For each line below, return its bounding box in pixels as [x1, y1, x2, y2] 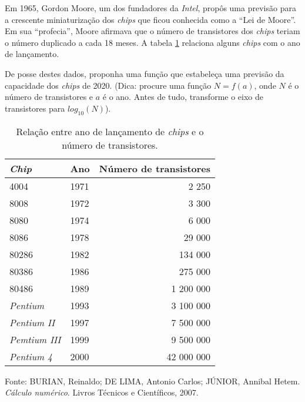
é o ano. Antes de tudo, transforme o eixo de [102, 91, 263, 103]
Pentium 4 [9, 349, 53, 363]
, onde [254, 79, 276, 91]
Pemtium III [9, 332, 61, 346]
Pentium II [9, 315, 55, 329]
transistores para [5, 102, 65, 114]
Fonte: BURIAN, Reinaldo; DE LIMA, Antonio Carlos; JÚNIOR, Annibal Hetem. [5, 374, 300, 387]
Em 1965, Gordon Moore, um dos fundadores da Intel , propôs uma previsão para [5, 2, 296, 14]
